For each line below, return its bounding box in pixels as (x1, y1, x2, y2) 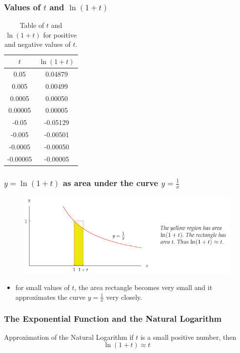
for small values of (15, 282, 70, 292)
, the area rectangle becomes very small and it (74, 282, 213, 292)
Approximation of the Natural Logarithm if (4, 332, 134, 342)
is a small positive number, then (140, 332, 237, 342)
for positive (43, 29, 77, 40)
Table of (20, 20, 44, 30)
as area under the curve (62, 176, 159, 188)
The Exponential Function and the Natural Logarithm (4, 312, 222, 325)
